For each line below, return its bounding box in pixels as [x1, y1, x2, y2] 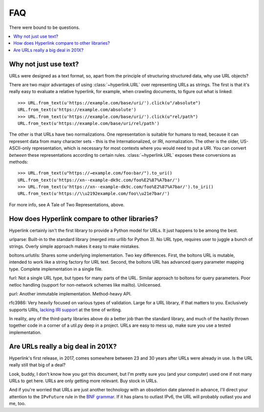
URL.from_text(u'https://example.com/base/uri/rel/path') [18, 121, 160, 126]
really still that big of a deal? [9, 362, 66, 368]
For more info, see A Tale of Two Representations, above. [9, 201, 125, 208]
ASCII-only [9, 145, 31, 151]
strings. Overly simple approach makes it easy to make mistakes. [9, 243, 140, 249]
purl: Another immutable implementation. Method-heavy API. [9, 291, 132, 296]
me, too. [9, 401, 26, 407]
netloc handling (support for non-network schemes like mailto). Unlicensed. [9, 282, 162, 288]
